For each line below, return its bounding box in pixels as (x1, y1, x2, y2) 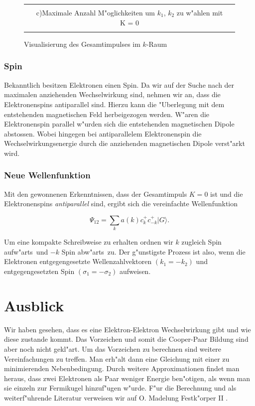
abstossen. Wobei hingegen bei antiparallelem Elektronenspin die (4, 128, 202, 138)
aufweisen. (119, 266, 151, 276)
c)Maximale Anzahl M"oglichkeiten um (36, 7, 155, 17)
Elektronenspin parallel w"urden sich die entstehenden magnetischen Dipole (4, 119, 235, 129)
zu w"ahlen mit (176, 7, 223, 17)
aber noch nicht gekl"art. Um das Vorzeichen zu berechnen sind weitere (4, 343, 222, 354)
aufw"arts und (4, 246, 48, 257)
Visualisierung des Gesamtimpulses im (24, 38, 140, 49)
